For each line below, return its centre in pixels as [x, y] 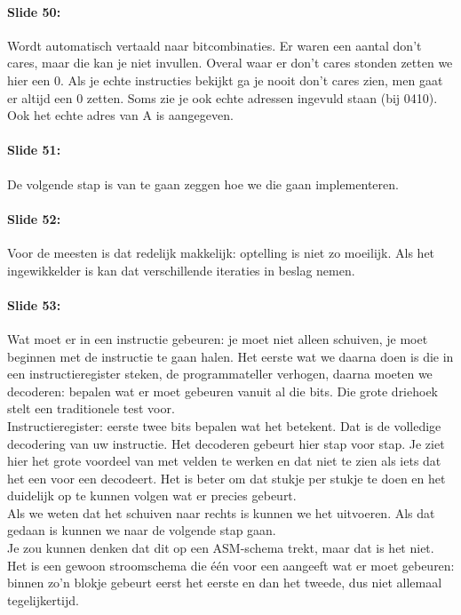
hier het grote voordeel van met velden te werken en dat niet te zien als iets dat [224, 461]
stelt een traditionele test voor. [91, 408]
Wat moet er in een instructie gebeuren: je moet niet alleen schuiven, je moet [218, 338]
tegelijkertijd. [43, 599]
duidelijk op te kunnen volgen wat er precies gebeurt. [152, 495]
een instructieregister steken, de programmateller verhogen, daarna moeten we [220, 374]
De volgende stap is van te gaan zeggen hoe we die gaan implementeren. [203, 184]
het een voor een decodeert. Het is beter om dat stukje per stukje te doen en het [227, 478]
